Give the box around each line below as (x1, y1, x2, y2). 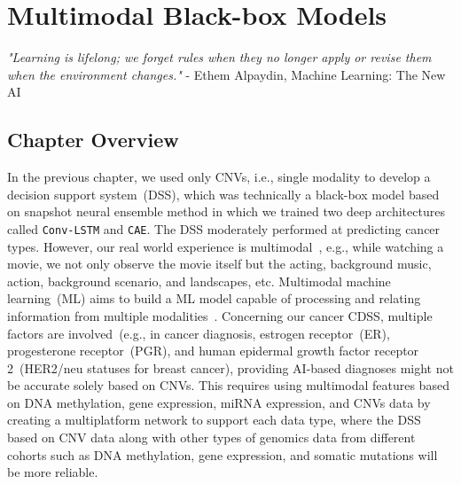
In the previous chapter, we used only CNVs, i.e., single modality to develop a (7, 168, 431, 186)
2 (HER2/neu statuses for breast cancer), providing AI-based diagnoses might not (7, 358, 454, 377)
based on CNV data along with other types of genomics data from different (7, 428, 416, 447)
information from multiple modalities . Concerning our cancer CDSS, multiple (7, 306, 433, 324)
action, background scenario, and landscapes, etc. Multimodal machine (7, 271, 391, 290)
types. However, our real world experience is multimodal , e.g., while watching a (7, 237, 444, 255)
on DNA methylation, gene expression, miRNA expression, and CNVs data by (7, 393, 431, 411)
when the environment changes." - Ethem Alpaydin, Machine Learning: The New (7, 65, 446, 83)
